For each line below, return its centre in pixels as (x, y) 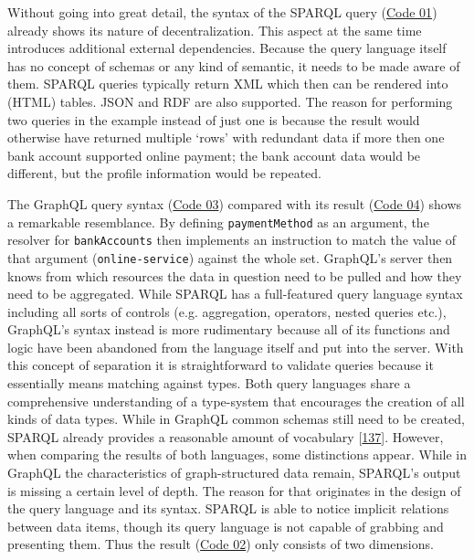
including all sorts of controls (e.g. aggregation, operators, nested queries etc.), (227, 311)
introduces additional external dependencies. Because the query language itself (227, 48)
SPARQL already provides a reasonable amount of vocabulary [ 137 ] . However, (226, 436)
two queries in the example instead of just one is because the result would (214, 119)
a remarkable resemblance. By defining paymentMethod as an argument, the (218, 222)
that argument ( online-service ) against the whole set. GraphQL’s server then (230, 257)
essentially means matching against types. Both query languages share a (209, 383)
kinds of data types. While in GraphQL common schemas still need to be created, (236, 419)
